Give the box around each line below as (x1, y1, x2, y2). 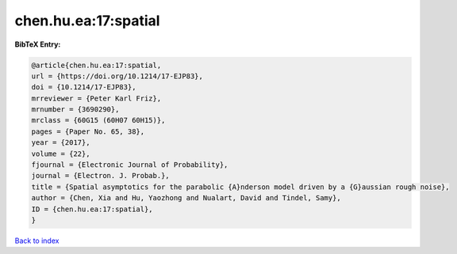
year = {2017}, (31, 138, 90, 147)
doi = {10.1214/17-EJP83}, (31, 83, 136, 92)
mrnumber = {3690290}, (31, 105, 120, 114)
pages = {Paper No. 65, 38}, (31, 127, 145, 136)
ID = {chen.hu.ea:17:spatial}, (31, 204, 154, 214)
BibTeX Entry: (14, 40, 61, 49)
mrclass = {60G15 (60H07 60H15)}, (31, 116, 166, 125)
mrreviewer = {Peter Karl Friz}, (31, 93, 162, 103)
